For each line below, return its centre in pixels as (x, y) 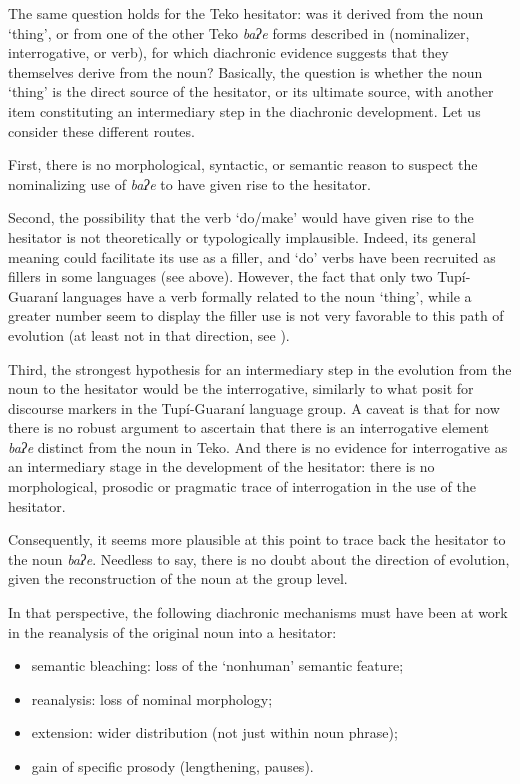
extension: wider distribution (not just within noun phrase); (214, 732)
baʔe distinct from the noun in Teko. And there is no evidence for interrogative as (258, 446)
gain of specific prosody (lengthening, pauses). (172, 766)
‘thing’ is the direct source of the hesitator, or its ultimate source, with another (251, 91)
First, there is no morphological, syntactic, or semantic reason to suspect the (243, 164)
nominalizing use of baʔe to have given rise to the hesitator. (189, 183)
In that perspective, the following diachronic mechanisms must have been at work (258, 612)
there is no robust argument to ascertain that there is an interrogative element (248, 427)
